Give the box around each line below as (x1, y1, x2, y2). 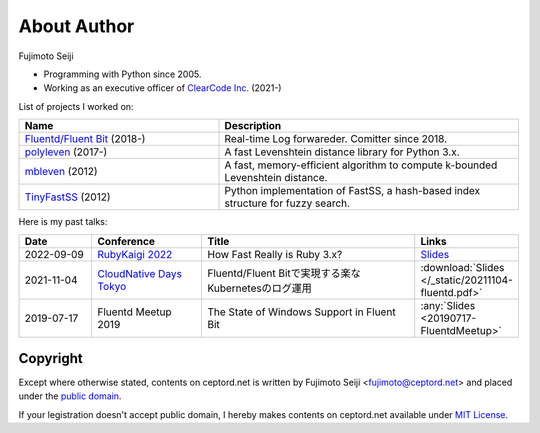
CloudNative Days (97, 266, 182, 280)
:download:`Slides (420, 260, 505, 274)
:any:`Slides (420, 298, 476, 312)
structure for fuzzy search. (224, 196, 350, 210)
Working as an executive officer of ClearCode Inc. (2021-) (43, 82, 282, 94)
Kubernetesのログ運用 (207, 281, 312, 295)
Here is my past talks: (18, 216, 108, 228)
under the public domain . (18, 390, 122, 402)
